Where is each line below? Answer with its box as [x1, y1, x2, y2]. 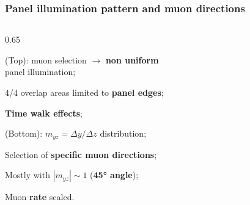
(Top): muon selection [5, 53, 87, 66]
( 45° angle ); [90, 168, 139, 181]
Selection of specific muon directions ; [5, 148, 157, 160]
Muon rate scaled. [5, 190, 75, 203]
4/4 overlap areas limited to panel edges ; [5, 86, 164, 98]
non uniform [105, 53, 159, 66]
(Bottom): [5, 127, 43, 140]
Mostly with [5, 168, 50, 181]
